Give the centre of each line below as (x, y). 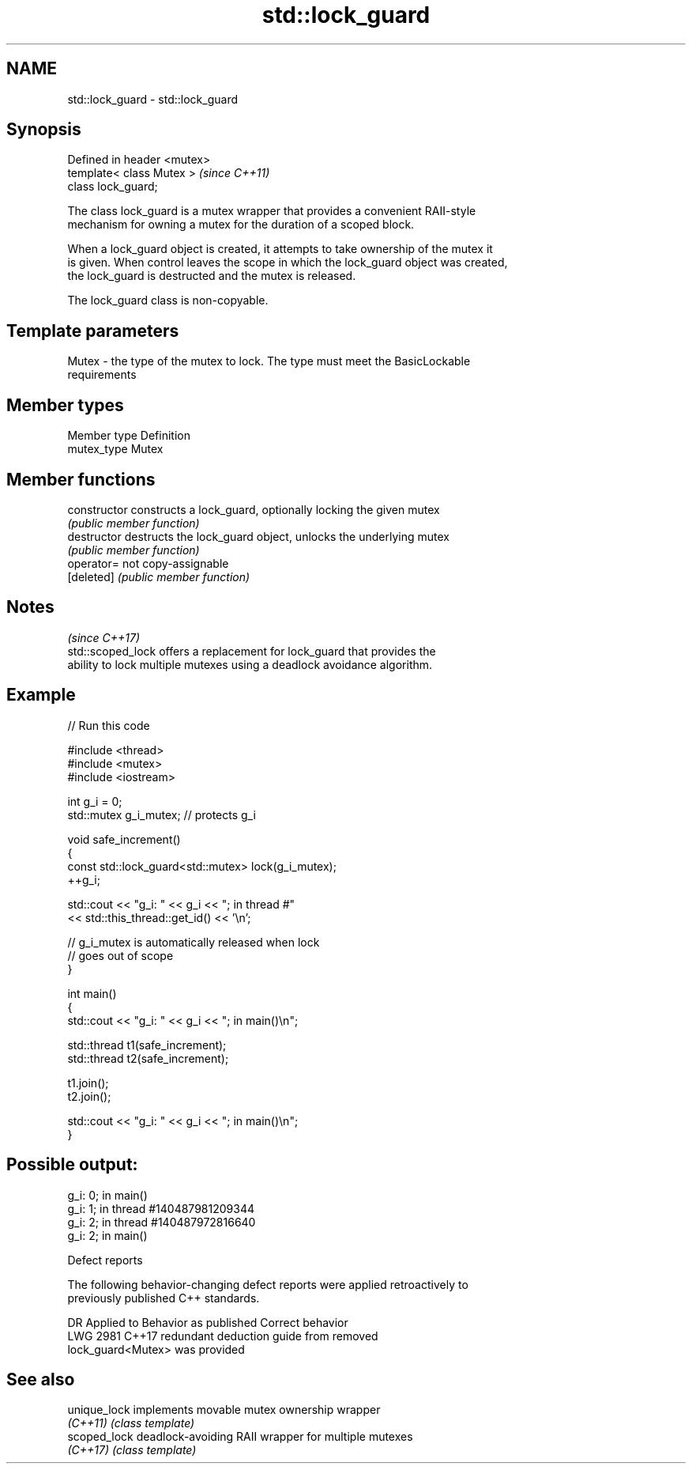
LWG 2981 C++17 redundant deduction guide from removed (223, 1336)
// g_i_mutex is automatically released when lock (194, 942)
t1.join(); (88, 1083)
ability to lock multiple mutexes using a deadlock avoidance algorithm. (250, 664)
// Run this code (109, 725)
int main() (92, 993)
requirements (102, 375)
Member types (65, 405)
